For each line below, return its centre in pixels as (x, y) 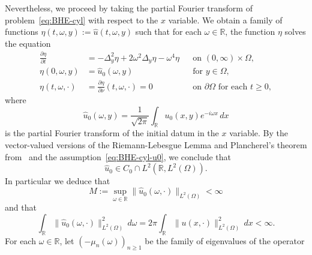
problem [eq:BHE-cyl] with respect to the (82, 19)
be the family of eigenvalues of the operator (225, 240)
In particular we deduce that (58, 181)
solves (295, 31)
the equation (28, 43)
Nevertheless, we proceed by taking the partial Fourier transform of (129, 8)
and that (21, 207)
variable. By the (259, 133)
